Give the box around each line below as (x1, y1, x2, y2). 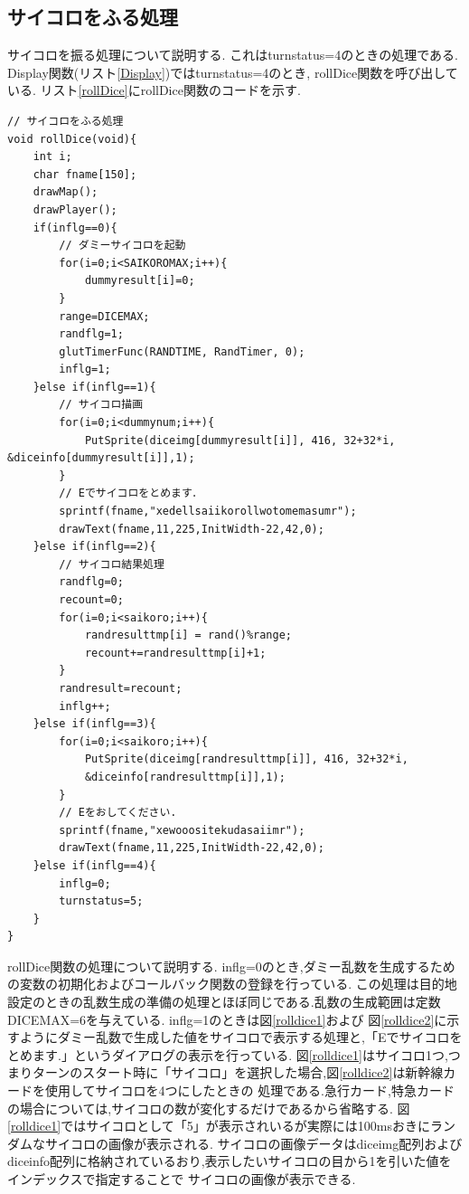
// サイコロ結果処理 (59, 557, 164, 571)
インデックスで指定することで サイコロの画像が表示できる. (7, 1170, 356, 1189)
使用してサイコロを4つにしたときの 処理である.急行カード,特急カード (44, 1081, 455, 1100)
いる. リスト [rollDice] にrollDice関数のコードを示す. (7, 81, 301, 99)
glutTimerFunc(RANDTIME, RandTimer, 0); (59, 345, 305, 358)
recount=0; (59, 593, 124, 607)
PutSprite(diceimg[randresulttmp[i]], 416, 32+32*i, (84, 753, 408, 766)
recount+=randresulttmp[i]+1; (84, 646, 267, 659)
